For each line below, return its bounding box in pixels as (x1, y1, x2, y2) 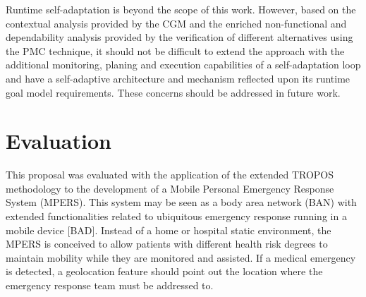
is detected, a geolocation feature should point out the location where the (6, 264, 323, 279)
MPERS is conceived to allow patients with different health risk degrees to (6, 236, 328, 251)
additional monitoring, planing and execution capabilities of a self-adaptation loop (6, 57, 361, 72)
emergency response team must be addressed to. (6, 278, 214, 293)
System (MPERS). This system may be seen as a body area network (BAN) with (6, 195, 357, 210)
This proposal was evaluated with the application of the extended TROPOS (6, 167, 334, 182)
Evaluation (6, 126, 111, 155)
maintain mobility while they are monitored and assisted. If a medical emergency (6, 250, 356, 265)
